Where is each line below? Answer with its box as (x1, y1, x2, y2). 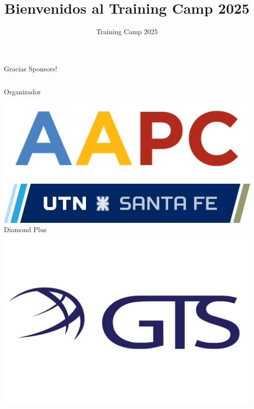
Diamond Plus (4, 224, 47, 235)
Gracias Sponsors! (4, 63, 57, 73)
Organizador (4, 86, 41, 97)
